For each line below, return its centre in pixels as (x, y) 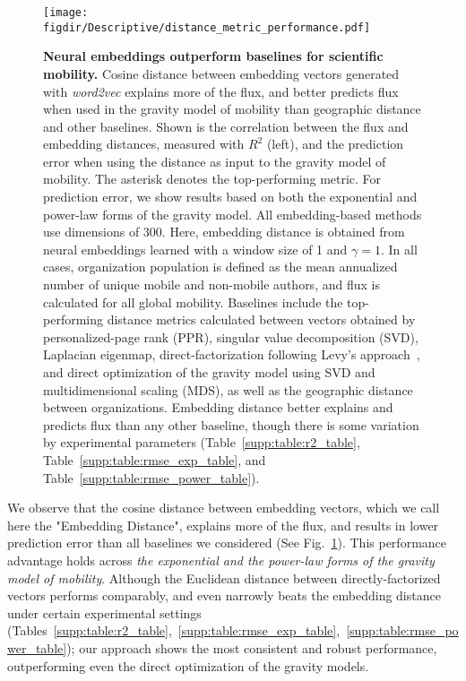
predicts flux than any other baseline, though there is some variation (231, 424)
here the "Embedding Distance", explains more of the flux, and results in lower (223, 525)
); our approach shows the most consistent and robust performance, (252, 647)
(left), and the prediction (335, 144)
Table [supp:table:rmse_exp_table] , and (155, 459)
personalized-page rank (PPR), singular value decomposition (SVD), (231, 336)
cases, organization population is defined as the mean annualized (220, 267)
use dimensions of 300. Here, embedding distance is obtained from (224, 232)
